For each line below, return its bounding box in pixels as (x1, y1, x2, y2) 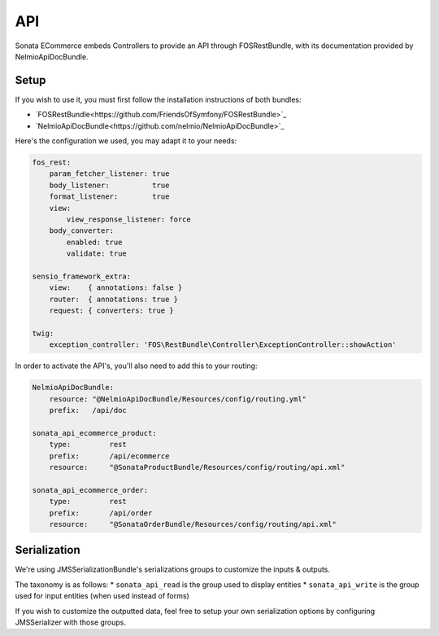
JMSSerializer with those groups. (15, 617, 126, 627)
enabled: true (66, 237, 123, 247)
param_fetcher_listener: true (49, 169, 170, 178)
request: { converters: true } (49, 306, 174, 315)
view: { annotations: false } (49, 283, 183, 292)
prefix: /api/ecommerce (49, 451, 170, 460)
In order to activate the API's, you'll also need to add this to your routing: (15, 361, 258, 371)
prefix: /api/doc (49, 406, 128, 414)
